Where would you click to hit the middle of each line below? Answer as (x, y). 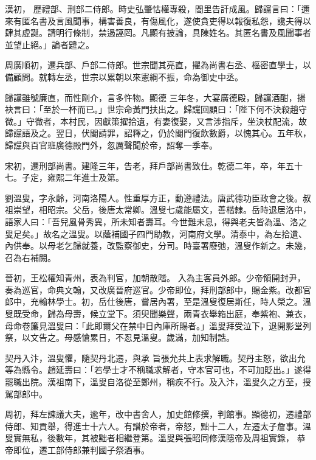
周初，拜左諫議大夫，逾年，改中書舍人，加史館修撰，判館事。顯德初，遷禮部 (158, 414)
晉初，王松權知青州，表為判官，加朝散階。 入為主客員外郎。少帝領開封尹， (155, 278)
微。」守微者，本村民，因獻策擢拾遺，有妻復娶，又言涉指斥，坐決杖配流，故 (156, 121)
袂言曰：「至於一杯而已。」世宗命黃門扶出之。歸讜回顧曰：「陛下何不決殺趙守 (156, 109)
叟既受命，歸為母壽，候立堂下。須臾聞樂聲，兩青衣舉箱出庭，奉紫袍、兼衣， (158, 314)
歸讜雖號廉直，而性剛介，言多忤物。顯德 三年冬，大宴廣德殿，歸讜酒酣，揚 (155, 97)
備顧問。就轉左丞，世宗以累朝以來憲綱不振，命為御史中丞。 (124, 76)
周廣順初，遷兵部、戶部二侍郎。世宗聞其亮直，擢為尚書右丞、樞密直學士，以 (158, 65)
